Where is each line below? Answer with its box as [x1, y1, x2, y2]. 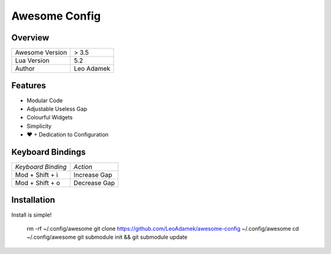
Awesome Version [15, 48, 67, 57]
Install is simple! [11, 211, 52, 219]
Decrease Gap [74, 179, 115, 187]
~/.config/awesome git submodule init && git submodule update [26, 233, 188, 241]
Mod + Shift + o [15, 179, 61, 187]
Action [74, 163, 93, 171]
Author [15, 64, 35, 73]
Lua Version [15, 56, 50, 65]
